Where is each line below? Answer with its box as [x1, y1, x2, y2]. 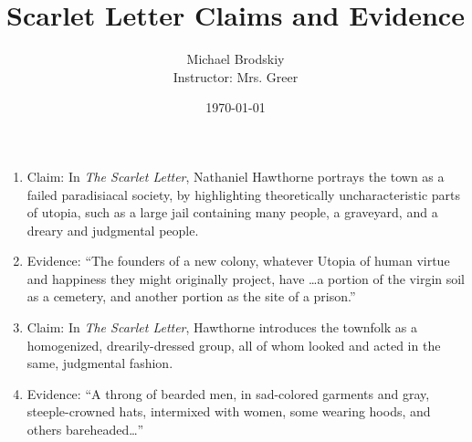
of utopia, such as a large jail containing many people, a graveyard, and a [26, 203, 438, 222]
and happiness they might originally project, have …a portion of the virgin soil [26, 268, 466, 288]
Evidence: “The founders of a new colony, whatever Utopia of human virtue [26, 251, 450, 270]
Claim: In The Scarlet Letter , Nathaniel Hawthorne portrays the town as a [26, 166, 445, 185]
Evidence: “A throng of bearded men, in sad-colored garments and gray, [26, 384, 430, 403]
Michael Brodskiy [186, 49, 285, 68]
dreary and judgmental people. [26, 220, 199, 239]
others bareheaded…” [26, 420, 144, 439]
